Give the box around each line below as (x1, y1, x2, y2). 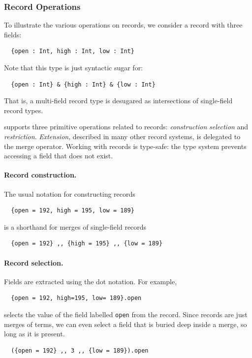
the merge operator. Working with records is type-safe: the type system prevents (4, 141, 247, 151)
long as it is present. (4, 328, 65, 339)
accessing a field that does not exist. (4, 150, 113, 161)
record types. (4, 105, 43, 115)
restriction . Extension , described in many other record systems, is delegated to (4, 131, 241, 141)
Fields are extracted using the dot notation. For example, (4, 276, 177, 286)
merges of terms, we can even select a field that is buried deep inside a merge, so (4, 319, 247, 329)
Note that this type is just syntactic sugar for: (4, 62, 143, 72)
